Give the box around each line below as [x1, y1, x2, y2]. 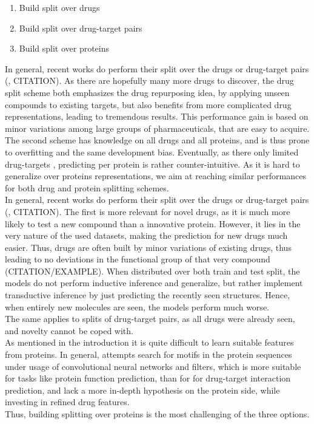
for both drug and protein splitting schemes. [5, 181, 169, 194]
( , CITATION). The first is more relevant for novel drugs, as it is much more [5, 205, 290, 217]
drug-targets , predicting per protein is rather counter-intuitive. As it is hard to [5, 157, 300, 170]
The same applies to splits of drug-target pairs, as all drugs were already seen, [5, 312, 295, 325]
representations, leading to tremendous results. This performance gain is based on [5, 110, 309, 123]
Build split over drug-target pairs [19, 21, 142, 34]
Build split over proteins [19, 42, 110, 55]
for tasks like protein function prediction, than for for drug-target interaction [5, 372, 291, 385]
